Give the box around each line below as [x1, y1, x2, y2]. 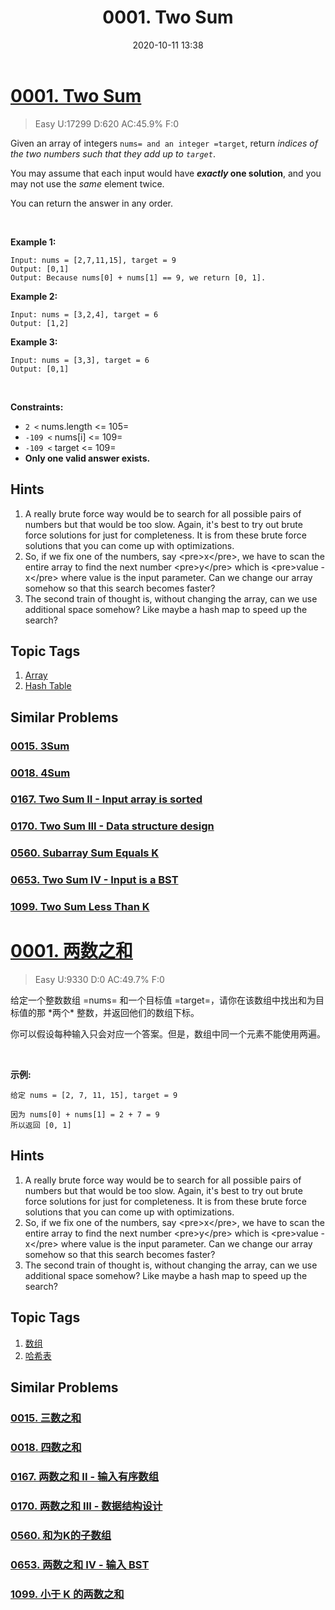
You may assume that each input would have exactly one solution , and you [10, 167, 322, 179]
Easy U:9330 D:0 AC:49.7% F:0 [34, 974, 165, 986]
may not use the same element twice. [10, 177, 165, 190]
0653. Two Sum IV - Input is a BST [10, 873, 179, 887]
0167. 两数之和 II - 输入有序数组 [10, 1469, 160, 1483]
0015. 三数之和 [10, 1411, 82, 1425]
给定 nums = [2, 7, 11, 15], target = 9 [10, 1091, 178, 1101]
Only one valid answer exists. [24, 452, 151, 464]
